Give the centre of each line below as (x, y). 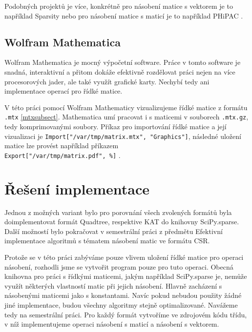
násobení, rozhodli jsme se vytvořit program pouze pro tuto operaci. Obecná (119, 266)
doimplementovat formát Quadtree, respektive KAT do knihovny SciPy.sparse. (122, 222)
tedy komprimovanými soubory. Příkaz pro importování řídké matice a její (115, 127)
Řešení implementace (77, 188)
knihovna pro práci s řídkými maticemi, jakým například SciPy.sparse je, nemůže (126, 276)
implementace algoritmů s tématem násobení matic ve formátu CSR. (107, 241)
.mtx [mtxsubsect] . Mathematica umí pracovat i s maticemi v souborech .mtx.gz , (126, 117)
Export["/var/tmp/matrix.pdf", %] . (63, 155)
